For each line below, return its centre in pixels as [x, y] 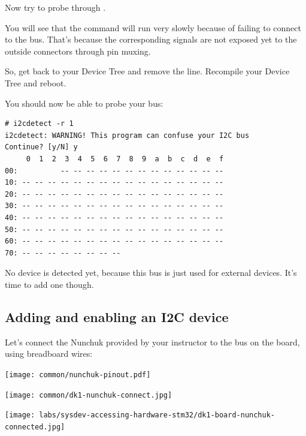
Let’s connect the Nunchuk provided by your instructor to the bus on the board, [152, 342]
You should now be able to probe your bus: [84, 103]
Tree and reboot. [36, 82]
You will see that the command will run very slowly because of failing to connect [153, 27]
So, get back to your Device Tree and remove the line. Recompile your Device [147, 71]
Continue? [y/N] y [41, 147]
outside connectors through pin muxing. [78, 51]
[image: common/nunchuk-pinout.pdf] [78, 375]
